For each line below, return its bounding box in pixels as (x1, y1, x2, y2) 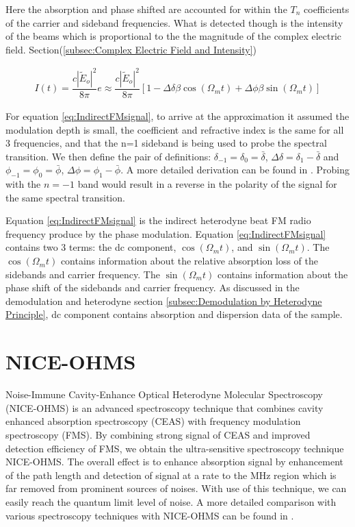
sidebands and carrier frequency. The (5, 267, 160, 281)
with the (5, 177, 41, 191)
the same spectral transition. (5, 190, 125, 204)
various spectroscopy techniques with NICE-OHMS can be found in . (5, 508, 294, 522)
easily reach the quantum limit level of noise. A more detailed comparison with (5, 494, 337, 508)
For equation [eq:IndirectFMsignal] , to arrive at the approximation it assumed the (5, 108, 350, 123)
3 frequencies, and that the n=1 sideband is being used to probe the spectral (5, 136, 327, 150)
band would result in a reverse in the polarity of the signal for (77, 177, 337, 191)
